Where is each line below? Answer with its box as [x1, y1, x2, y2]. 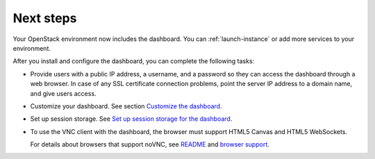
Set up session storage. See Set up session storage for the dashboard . [30, 115, 233, 123]
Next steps [12, 10, 77, 26]
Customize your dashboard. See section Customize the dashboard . [30, 101, 222, 110]
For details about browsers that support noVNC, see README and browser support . [30, 140, 270, 149]
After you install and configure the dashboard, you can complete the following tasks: [12, 57, 255, 65]
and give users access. [30, 89, 97, 97]
